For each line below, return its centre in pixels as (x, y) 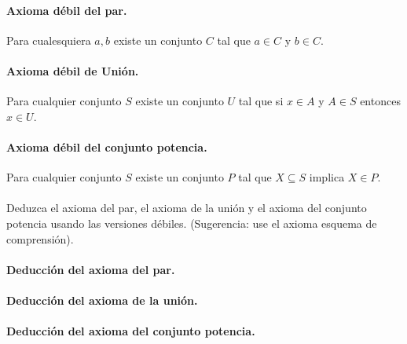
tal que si (261, 101)
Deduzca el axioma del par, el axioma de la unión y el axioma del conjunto (187, 208)
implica (327, 177)
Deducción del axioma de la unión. (102, 300)
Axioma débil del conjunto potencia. (107, 146)
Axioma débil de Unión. (73, 70)
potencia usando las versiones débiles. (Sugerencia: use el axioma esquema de (192, 223)
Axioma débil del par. (67, 10)
